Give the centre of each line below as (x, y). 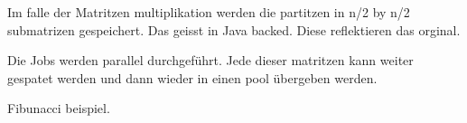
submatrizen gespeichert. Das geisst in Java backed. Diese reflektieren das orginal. (234, 29)
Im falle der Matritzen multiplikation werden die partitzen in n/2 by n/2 (209, 12)
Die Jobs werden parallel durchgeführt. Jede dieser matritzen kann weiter (210, 60)
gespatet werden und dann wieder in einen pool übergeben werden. (192, 77)
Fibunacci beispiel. (59, 108)
